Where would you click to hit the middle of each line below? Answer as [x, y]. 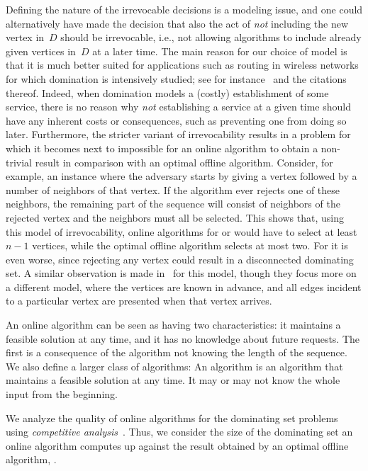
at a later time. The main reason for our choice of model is [220, 51]
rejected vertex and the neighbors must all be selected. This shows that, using [175, 217]
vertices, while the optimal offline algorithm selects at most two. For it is [190, 245]
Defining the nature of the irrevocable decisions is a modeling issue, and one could [184, 9]
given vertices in [41, 51]
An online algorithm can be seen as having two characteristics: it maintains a [173, 325]
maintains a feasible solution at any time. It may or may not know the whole [173, 380]
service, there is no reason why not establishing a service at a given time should [178, 107]
